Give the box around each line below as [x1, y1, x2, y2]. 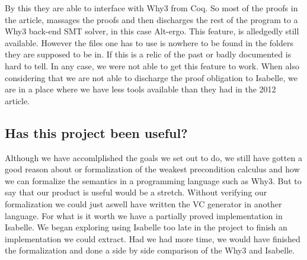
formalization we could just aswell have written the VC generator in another [5, 197, 282, 210]
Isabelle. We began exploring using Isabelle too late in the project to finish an [5, 221, 287, 233]
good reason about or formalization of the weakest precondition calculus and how [5, 163, 300, 175]
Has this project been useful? [5, 123, 188, 142]
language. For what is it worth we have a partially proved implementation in [5, 209, 283, 222]
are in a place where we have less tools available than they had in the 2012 [5, 83, 276, 95]
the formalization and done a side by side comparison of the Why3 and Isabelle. [5, 244, 295, 256]
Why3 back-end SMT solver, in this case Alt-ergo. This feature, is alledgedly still [5, 25, 299, 37]
